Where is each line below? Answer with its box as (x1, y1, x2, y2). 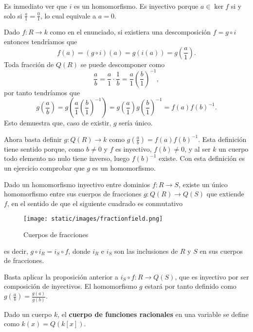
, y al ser (184, 143, 211, 154)
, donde (68, 245, 90, 256)
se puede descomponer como (80, 59, 165, 69)
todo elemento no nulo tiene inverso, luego (4, 153, 130, 163)
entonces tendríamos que (4, 36, 77, 47)
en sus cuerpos (199, 245, 243, 256)
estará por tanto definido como (145, 281, 236, 291)
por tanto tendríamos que (4, 87, 80, 97)
